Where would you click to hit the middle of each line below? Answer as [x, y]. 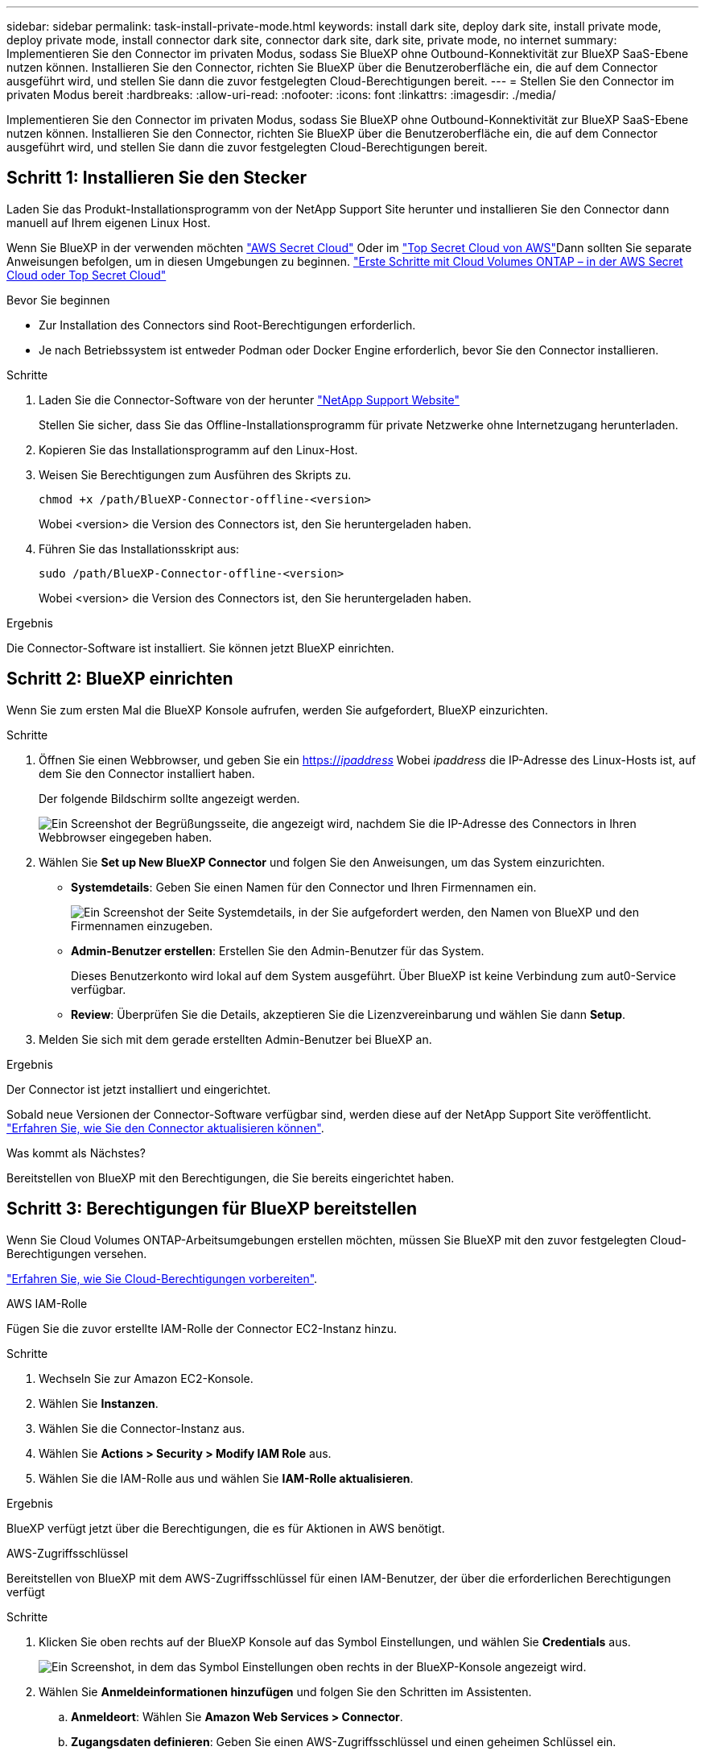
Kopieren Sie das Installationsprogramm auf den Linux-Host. [198, 449]
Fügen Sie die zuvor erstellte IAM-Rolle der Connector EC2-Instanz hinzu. [202, 1328]
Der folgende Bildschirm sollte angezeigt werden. [169, 798]
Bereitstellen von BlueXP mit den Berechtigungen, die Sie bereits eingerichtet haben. [231, 1178]
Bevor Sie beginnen [58, 300]
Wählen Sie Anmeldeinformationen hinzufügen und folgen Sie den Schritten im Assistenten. [285, 1691]
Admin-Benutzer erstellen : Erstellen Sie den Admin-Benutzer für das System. [278, 950]
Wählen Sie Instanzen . [99, 1403]
